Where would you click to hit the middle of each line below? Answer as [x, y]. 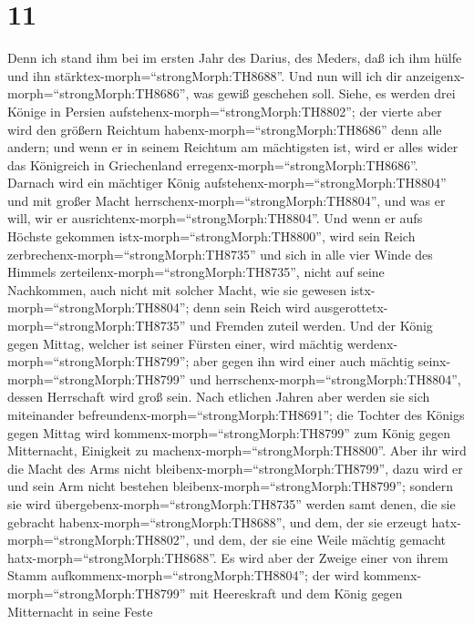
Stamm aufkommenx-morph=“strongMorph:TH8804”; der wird [184, 575]
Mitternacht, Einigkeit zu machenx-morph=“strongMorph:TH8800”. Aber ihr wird [237, 450]
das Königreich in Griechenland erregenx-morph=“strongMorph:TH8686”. [213, 164]
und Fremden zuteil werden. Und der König [311, 326]
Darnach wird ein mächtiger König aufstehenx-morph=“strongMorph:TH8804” [227, 183]
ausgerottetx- [351, 307]
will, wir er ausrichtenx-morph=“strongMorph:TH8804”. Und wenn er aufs [215, 218]
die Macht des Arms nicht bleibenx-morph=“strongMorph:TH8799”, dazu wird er [235, 468]
